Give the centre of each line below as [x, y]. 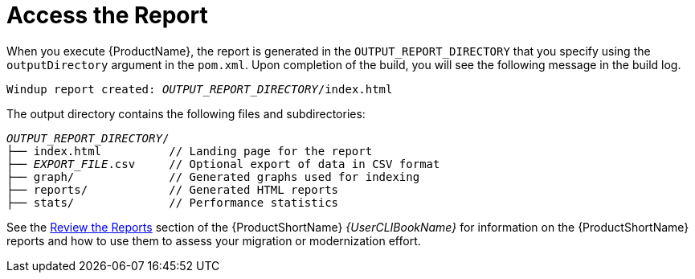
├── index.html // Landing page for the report [190, 151]
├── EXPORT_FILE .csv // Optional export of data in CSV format [223, 164]
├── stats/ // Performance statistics [173, 202]
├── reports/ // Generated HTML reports [173, 189]
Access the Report [107, 15]
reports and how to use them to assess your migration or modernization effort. [214, 240]
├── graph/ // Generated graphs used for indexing [213, 176]
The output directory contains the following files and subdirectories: [186, 113]
